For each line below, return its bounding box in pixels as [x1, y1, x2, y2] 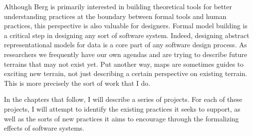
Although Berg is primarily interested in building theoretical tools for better [4, 1, 232, 11]
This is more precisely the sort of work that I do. [4, 78, 150, 88]
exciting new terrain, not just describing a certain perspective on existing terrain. [4, 68, 247, 78]
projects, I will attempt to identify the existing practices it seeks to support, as [4, 103, 241, 114]
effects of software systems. [4, 123, 84, 133]
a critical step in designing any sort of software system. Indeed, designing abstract [4, 30, 250, 40]
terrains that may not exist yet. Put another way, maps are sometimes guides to [4, 58, 244, 69]
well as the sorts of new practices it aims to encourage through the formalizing [4, 113, 239, 123]
